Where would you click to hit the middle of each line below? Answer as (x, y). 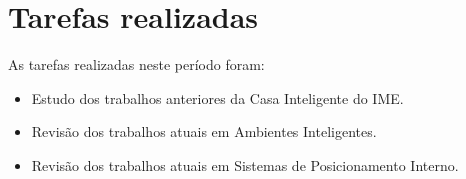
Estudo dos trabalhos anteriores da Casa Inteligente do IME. (217, 97)
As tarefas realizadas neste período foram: (136, 64)
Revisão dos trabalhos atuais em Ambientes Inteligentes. (204, 131)
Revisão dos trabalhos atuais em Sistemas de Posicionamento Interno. (245, 164)
